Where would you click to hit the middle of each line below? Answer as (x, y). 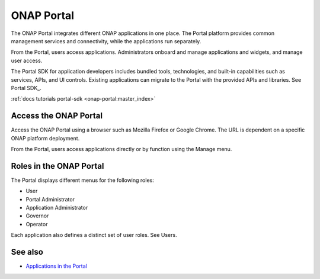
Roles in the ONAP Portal (57, 166)
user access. (27, 60)
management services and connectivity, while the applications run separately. (106, 41)
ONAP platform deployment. (45, 138)
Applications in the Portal (56, 266)
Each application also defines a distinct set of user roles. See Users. (94, 235)
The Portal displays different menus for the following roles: (82, 180)
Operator (37, 224)
